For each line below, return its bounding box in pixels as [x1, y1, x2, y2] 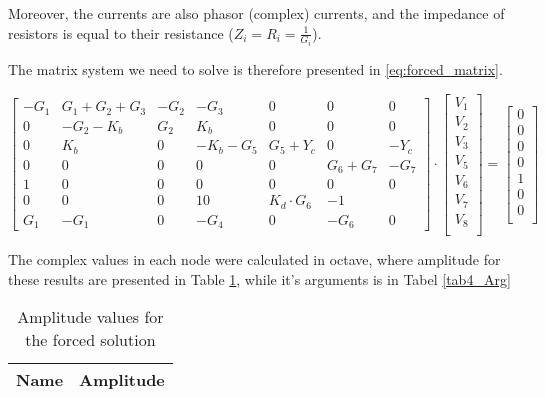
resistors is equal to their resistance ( [8, 22, 234, 43]
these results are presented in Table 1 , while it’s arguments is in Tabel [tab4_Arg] [8, 268, 511, 289]
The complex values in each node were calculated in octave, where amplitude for [8, 249, 501, 270]
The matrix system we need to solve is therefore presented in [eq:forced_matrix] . [8, 59, 503, 80]
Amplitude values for [17, 305, 164, 329]
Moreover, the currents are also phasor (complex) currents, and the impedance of [8, 3, 505, 23]
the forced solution [25, 328, 156, 352]
